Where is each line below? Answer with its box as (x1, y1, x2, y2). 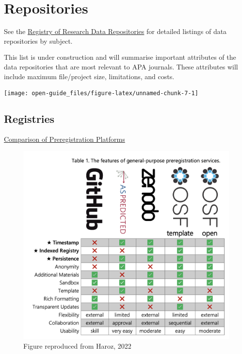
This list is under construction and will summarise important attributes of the (4, 52, 236, 62)
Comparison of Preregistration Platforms (4, 134, 125, 144)
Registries (4, 111, 55, 126)
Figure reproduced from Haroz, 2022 (23, 341, 131, 351)
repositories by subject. (4, 35, 73, 46)
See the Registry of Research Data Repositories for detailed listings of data (4, 26, 227, 36)
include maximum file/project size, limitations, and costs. (4, 71, 175, 81)
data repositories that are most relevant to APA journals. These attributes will (4, 61, 238, 71)
